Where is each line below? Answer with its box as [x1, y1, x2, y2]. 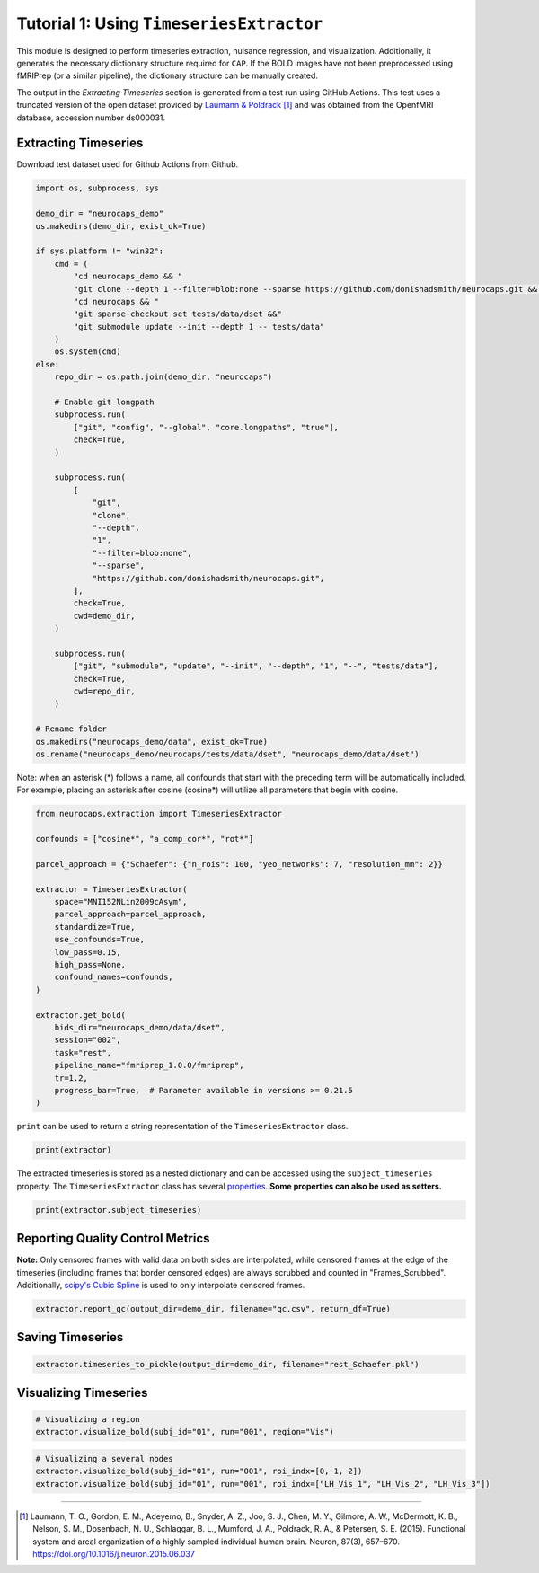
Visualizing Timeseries [16, 1384, 148, 1401]
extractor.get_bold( [35, 1010, 126, 1020]
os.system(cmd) [54, 347, 121, 357]
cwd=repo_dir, [73, 686, 136, 696]
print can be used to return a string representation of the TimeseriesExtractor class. [16, 1121, 349, 1132]
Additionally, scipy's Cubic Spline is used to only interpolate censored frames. [16, 1279, 305, 1290]
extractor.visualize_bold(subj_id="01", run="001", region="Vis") [35, 1427, 334, 1437]
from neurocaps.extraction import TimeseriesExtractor [35, 809, 282, 819]
